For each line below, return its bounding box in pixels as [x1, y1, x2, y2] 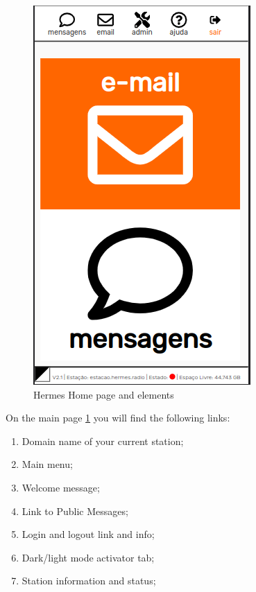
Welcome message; [22, 480, 100, 494]
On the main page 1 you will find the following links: [6, 410, 230, 425]
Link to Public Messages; [22, 503, 128, 518]
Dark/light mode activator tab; [22, 550, 155, 564]
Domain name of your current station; [22, 433, 184, 448]
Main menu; [22, 457, 73, 471]
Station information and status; [22, 573, 156, 588]
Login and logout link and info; [22, 527, 155, 541]
